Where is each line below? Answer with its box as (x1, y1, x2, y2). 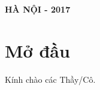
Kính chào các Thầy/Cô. (5, 73, 96, 85)
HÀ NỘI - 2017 (5, 3, 71, 15)
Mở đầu (5, 38, 70, 62)
